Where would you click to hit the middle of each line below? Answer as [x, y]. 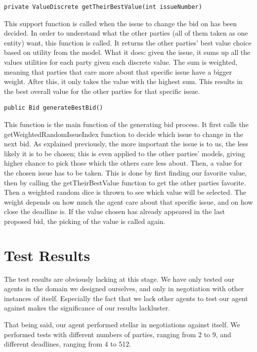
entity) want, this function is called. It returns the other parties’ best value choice [128, 42]
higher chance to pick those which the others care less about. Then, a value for [123, 163]
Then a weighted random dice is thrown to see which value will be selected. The [125, 192]
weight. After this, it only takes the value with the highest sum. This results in [123, 81]
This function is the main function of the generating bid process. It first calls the [126, 124]
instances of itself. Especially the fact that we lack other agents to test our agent [126, 298]
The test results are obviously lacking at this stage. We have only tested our [119, 279]
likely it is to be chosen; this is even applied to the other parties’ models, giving [125, 153]
